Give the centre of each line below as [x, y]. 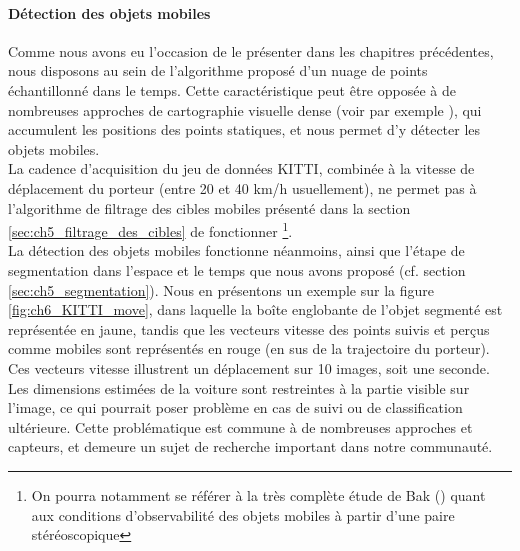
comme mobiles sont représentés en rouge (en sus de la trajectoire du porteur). [249, 348]
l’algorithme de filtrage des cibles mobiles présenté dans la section [209, 207]
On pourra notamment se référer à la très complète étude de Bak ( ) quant [258, 494]
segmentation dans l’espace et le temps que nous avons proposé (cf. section [237, 269]
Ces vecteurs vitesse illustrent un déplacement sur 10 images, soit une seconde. [249, 367]
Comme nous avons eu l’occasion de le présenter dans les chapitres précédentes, [251, 50]
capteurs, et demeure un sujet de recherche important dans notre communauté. [250, 446]
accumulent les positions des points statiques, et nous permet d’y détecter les [244, 129]
